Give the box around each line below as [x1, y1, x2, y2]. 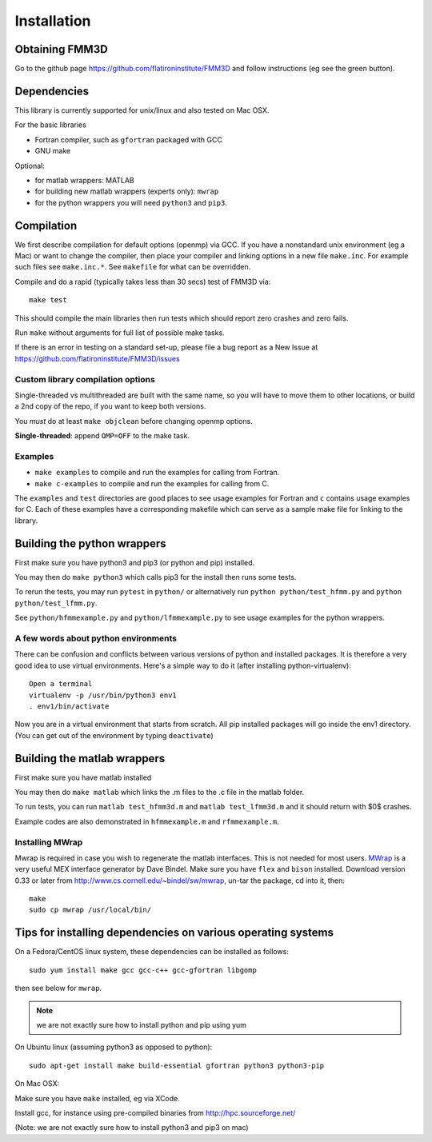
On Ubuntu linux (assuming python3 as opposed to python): [14, 1042, 213, 1052]
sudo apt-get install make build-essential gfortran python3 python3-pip [29, 1060, 325, 1070]
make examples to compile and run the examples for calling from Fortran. [34, 468, 280, 477]
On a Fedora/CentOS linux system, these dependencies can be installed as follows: [14, 947, 290, 956]
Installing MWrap [14, 837, 83, 848]
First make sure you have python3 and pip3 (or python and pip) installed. [14, 557, 255, 567]
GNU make [34, 146, 71, 156]
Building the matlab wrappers [14, 752, 166, 765]
